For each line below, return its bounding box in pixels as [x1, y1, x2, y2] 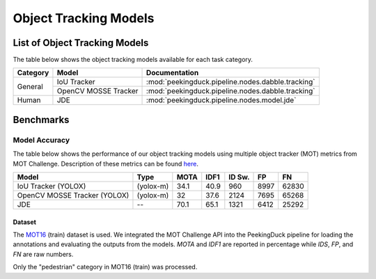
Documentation [146, 68, 199, 78]
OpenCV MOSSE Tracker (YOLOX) [17, 191, 130, 200]
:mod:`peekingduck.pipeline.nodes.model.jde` [146, 95, 297, 105]
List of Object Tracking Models [13, 37, 149, 49]
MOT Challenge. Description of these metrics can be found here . [13, 159, 198, 168]
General [17, 81, 43, 91]
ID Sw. [228, 173, 250, 182]
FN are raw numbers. [13, 250, 74, 258]
